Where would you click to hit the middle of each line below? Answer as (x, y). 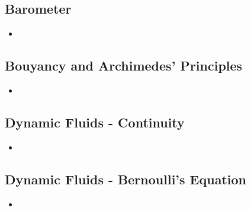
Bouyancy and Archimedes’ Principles (124, 65)
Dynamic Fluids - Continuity (95, 122)
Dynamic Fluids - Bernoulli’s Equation (125, 179)
